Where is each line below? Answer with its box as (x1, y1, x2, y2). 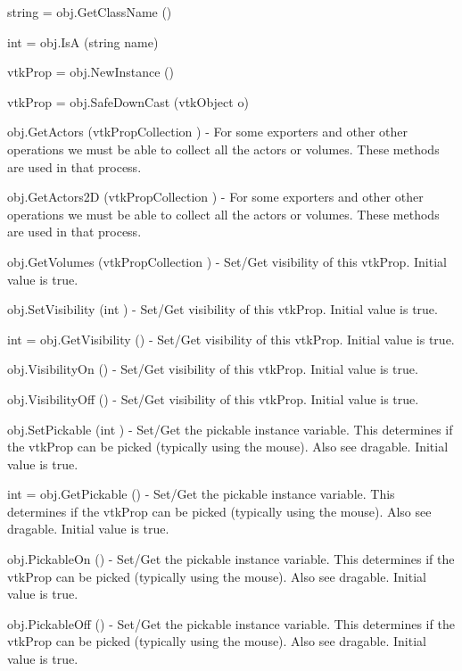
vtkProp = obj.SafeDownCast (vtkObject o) (7, 92, 249, 111)
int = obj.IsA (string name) (7, 32, 159, 51)
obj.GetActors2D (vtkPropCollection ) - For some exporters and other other (7, 187, 424, 206)
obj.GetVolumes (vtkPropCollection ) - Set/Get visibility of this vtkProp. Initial (7, 252, 447, 270)
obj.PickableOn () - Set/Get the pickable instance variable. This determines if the (7, 550, 455, 568)
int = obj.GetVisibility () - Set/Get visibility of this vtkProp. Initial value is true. (7, 329, 455, 348)
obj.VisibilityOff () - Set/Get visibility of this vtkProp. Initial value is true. (7, 389, 419, 408)
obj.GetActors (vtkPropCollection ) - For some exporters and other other (7, 122, 408, 141)
